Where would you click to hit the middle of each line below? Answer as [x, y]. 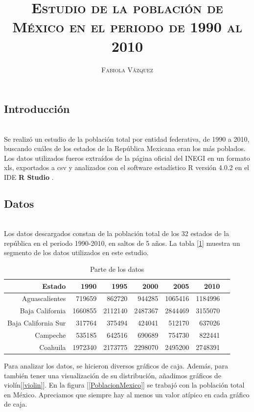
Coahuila [53, 347]
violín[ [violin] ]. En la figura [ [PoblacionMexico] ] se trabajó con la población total [124, 385]
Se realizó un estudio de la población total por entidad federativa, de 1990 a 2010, [127, 139]
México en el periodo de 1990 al [127, 27]
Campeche [50, 335]
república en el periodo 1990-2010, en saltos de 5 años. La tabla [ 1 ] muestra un [122, 243]
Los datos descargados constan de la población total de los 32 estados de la [117, 233]
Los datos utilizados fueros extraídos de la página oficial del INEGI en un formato [127, 158]
